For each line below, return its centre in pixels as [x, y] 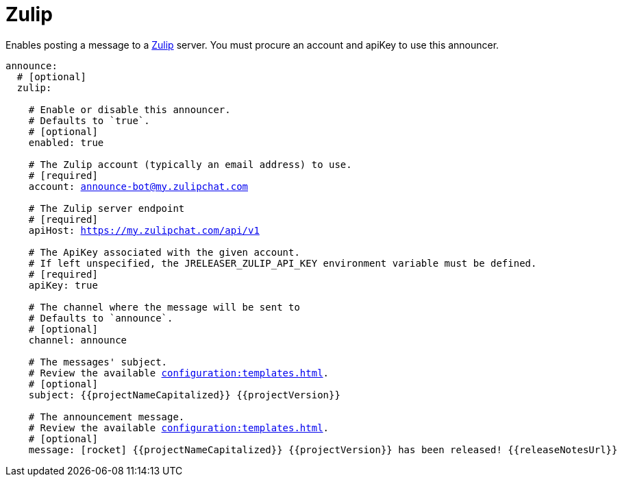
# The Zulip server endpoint [107, 208]
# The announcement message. [107, 417]
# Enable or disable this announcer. [129, 109]
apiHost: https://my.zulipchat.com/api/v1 [144, 230]
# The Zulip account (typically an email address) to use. [190, 164]
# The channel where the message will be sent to [164, 307]
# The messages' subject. [98, 362]
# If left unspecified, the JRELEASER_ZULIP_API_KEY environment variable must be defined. [283, 263]
